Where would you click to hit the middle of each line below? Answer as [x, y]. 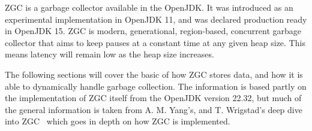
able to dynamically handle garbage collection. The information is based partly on [156, 86]
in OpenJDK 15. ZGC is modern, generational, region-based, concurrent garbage [153, 31]
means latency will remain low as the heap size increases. [109, 54]
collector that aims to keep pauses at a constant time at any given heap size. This [155, 42]
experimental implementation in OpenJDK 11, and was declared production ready [156, 19]
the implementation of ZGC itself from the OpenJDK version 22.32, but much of [153, 98]
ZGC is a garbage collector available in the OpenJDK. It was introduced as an [149, 7]
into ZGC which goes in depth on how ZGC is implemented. [118, 121]
